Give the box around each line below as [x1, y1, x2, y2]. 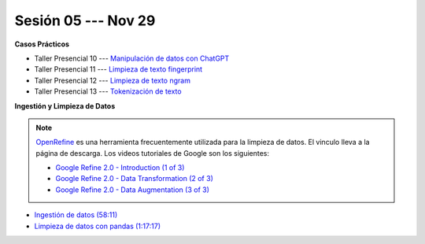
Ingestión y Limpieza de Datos [14, 101, 116, 110]
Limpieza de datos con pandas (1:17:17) [34, 221, 161, 231]
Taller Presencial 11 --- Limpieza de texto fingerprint [34, 65, 203, 74]
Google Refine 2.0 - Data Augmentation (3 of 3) [55, 185, 210, 194]
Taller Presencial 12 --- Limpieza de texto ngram [34, 76, 190, 85]
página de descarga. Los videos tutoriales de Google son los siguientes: [35, 148, 270, 157]
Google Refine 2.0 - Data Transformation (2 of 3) [55, 174, 214, 183]
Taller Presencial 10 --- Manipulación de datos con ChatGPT [34, 54, 230, 63]
